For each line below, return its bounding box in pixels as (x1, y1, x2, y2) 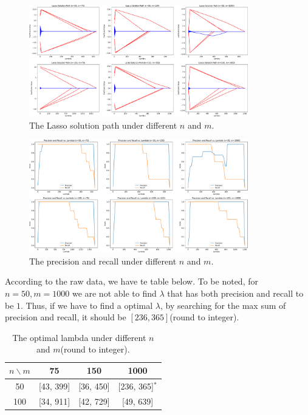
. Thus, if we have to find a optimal (21, 299, 153, 311)
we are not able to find (72, 287, 157, 300)
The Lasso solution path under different (29, 118, 177, 131)
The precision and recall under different (29, 254, 177, 267)
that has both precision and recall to (167, 287, 304, 300)
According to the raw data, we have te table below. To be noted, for (5, 275, 258, 288)
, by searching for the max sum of (160, 299, 286, 311)
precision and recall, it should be (5, 311, 126, 323)
